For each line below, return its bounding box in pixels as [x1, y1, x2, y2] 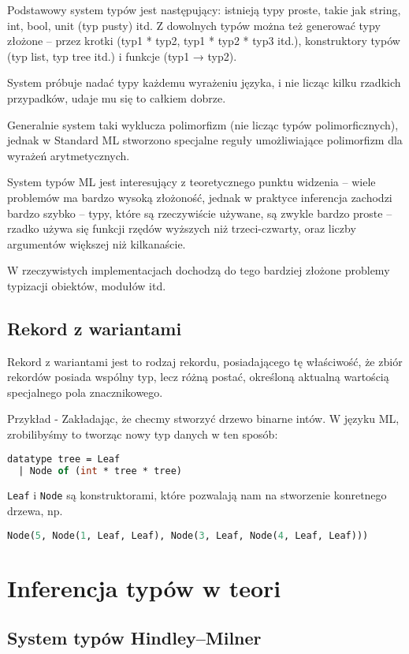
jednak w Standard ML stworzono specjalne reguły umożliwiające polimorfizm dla [7, 132, 403, 148]
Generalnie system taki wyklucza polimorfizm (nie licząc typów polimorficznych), [7, 116, 399, 133]
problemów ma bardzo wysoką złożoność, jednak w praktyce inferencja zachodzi [7, 189, 392, 205]
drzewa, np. [7, 503, 63, 519]
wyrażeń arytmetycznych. [7, 147, 130, 163]
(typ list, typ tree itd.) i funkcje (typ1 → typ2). [7, 47, 237, 64]
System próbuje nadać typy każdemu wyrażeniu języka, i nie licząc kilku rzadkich [7, 74, 401, 91]
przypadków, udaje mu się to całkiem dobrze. [7, 89, 226, 106]
